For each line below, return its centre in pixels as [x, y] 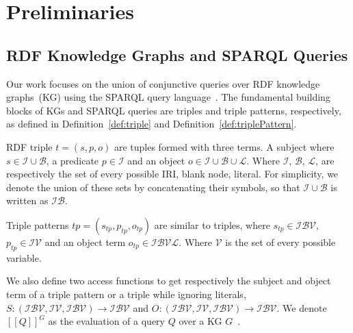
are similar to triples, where [212, 224]
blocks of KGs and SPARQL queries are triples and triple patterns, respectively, [174, 110]
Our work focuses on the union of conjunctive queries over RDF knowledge [163, 83]
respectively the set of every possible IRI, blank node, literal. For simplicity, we [172, 174]
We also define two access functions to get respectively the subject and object [169, 281]
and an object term [85, 242]
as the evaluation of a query [106, 321]
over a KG [200, 321]
